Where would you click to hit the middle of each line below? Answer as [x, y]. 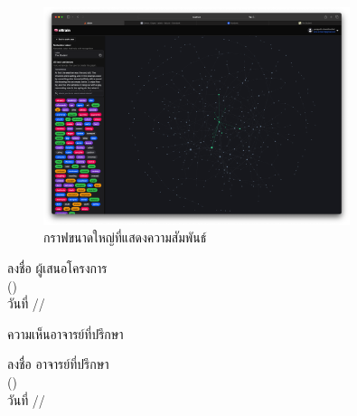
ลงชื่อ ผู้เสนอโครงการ [57, 267]
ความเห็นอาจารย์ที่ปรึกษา [66, 333]
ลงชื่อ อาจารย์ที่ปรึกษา [58, 364]
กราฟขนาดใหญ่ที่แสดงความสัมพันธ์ [125, 237]
